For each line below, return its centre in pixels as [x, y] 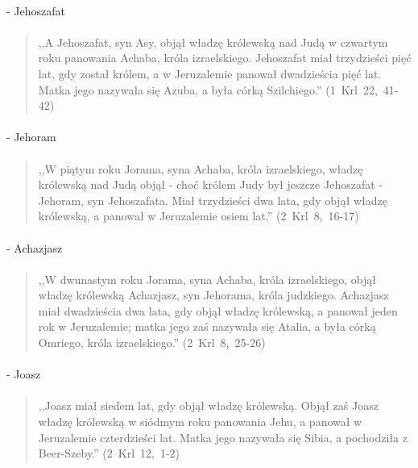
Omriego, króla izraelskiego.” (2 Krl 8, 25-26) [152, 343]
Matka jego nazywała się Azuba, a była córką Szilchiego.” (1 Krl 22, [208, 89]
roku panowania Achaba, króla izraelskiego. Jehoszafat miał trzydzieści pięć [225, 58]
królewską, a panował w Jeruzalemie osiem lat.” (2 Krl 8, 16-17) [199, 216]
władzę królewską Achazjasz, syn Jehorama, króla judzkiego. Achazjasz [213, 295]
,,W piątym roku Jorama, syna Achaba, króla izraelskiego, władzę [201, 168]
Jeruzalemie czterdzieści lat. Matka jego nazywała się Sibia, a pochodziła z [223, 437]
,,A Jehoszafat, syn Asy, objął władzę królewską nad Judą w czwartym [213, 42]
